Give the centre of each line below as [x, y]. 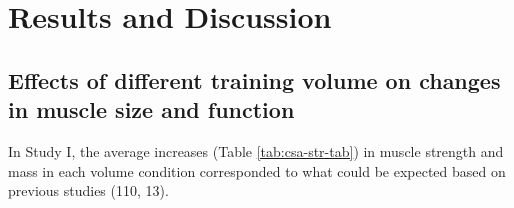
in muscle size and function [151, 109]
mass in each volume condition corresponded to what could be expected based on [257, 170]
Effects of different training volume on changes [254, 79]
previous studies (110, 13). [88, 190]
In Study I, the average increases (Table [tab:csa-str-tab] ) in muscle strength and [256, 150]
